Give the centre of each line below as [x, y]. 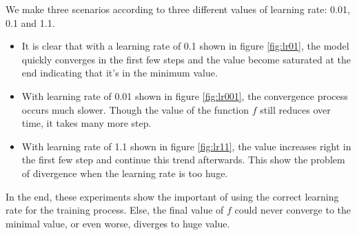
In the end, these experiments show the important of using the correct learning [172, 196]
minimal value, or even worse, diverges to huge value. [118, 223]
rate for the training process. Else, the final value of [115, 210]
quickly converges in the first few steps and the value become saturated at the [186, 59]
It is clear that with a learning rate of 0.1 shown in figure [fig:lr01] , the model [185, 46]
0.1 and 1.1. [30, 22]
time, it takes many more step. [86, 123]
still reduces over [295, 109]
